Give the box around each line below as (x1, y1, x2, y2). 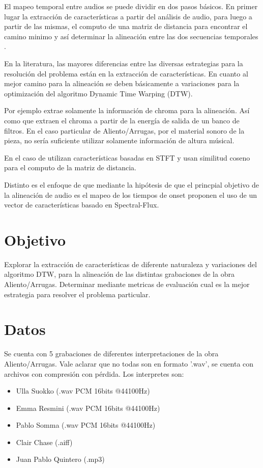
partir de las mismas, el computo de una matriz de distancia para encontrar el (4, 21, 248, 32)
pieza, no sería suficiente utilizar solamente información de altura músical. (4, 135, 235, 146)
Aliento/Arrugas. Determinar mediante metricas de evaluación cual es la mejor (4, 279, 250, 289)
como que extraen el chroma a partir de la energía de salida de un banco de (4, 115, 240, 125)
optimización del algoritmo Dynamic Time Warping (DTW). (4, 88, 193, 98)
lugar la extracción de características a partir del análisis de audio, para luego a (4, 11, 252, 21)
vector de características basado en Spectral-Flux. (4, 199, 159, 210)
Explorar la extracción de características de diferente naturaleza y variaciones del (4, 258, 257, 269)
